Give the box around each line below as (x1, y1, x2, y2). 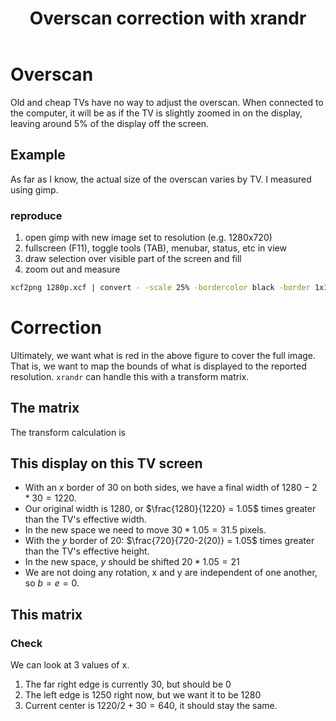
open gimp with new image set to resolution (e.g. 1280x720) (24, 232, 273, 244)
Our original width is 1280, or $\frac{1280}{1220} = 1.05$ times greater (24, 503, 317, 515)
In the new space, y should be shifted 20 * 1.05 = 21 (24, 556, 240, 568)
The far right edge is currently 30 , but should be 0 (24, 678, 232, 691)
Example (10, 147, 66, 164)
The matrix (10, 400, 80, 417)
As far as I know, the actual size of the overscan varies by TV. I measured (10, 173, 312, 185)
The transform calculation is (10, 426, 126, 438)
